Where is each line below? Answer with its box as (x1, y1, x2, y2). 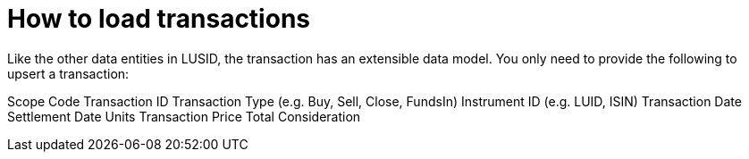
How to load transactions (7, 4, 310, 34)
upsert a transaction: (7, 65, 130, 81)
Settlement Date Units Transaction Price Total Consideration (7, 108, 361, 124)
